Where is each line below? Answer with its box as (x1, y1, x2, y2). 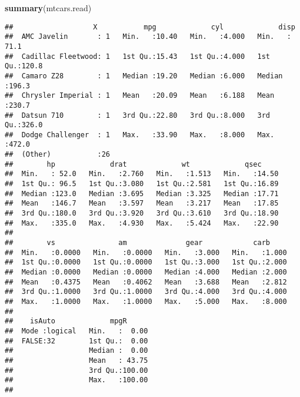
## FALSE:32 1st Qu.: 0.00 (5, 336, 148, 345)
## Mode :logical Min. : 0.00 (5, 326, 148, 335)
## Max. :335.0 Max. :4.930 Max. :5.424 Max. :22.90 (5, 219, 279, 227)
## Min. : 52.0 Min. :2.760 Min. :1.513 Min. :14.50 (5, 170, 279, 178)
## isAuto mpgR (5, 317, 127, 326)
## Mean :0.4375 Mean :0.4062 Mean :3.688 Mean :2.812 (5, 277, 287, 286)
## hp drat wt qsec (5, 160, 262, 168)
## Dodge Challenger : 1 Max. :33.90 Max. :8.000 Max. (5, 130, 275, 139)
